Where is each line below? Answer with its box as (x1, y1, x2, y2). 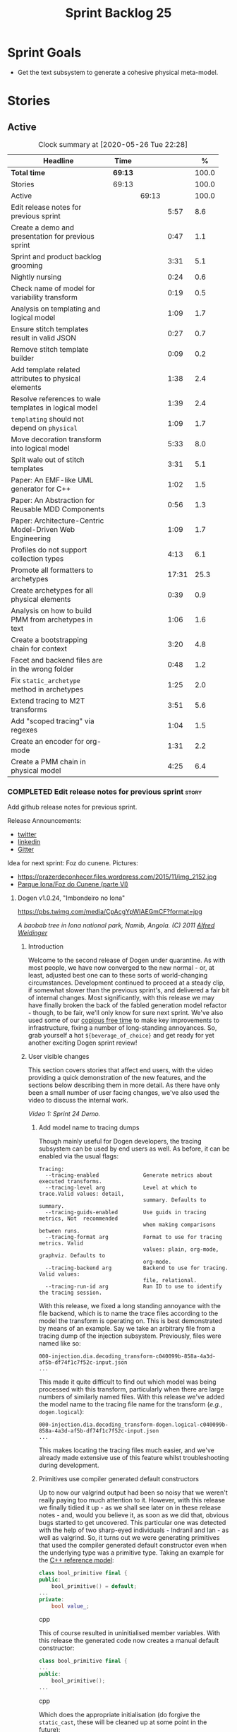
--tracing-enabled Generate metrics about (44, 1172, 213, 1179)
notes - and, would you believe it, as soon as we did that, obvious (38, 1511, 229, 1519)
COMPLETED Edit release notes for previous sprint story (7, 786, 202, 796)
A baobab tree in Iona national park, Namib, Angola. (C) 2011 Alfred (17, 921, 215, 930)
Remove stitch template (11, 344, 90, 354)
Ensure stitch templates (11, 324, 89, 333)
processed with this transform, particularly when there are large (38, 1385, 224, 1394)
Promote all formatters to (11, 565, 94, 575)
